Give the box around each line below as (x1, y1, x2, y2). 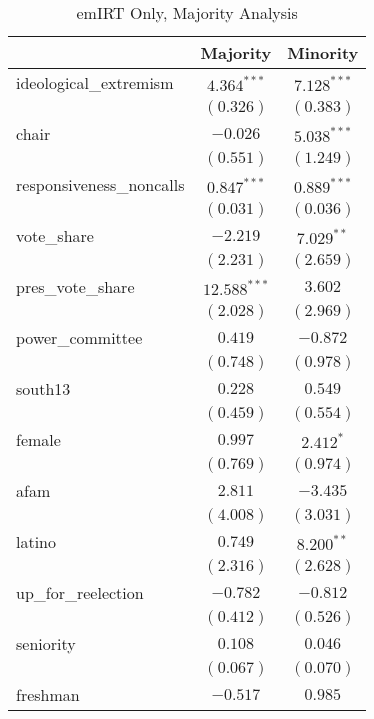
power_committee (16, 326, 143, 349)
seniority (16, 632, 76, 655)
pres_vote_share (16, 275, 135, 298)
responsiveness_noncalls (16, 173, 185, 196)
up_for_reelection (16, 581, 144, 604)
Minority (287, 41, 359, 64)
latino (16, 530, 57, 553)
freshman (16, 683, 80, 706)
